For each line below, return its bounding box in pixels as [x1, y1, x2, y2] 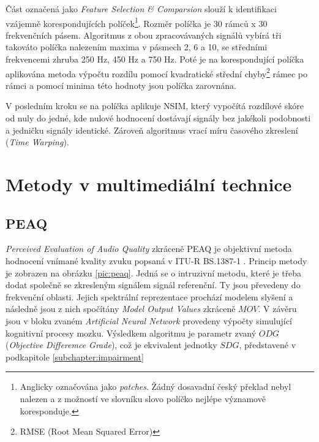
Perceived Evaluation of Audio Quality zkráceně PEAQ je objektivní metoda [6, 242, 292, 255]
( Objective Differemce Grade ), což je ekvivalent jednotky [6, 338, 217, 351]
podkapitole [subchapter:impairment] [6, 350, 144, 363]
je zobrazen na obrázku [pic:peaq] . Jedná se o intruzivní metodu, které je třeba [6, 266, 302, 279]
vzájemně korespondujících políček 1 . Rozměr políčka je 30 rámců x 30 [6, 15, 268, 29]
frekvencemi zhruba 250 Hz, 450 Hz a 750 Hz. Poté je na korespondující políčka [6, 53, 304, 66]
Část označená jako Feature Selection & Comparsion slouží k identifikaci [6, 2, 277, 15]
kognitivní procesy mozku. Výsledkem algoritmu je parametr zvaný [6, 326, 257, 339]
